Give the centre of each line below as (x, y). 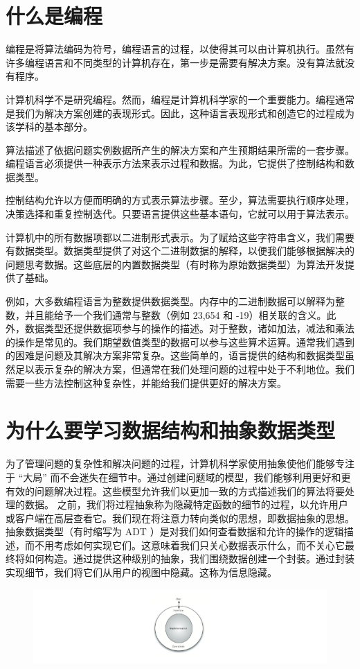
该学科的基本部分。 (49, 127)
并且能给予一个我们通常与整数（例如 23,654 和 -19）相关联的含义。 (175, 314)
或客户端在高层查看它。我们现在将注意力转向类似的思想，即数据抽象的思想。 (180, 518)
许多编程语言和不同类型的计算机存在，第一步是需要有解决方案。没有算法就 (175, 62)
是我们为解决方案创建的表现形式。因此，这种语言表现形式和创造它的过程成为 (180, 113)
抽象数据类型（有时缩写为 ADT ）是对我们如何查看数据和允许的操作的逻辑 (175, 531)
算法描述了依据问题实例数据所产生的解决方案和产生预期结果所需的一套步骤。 (180, 149)
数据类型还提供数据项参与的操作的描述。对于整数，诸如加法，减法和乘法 (189, 328)
